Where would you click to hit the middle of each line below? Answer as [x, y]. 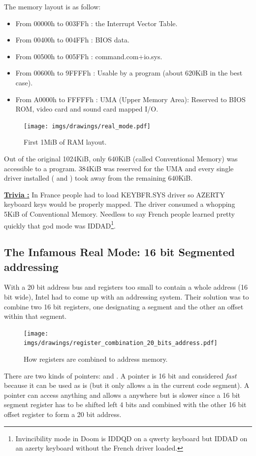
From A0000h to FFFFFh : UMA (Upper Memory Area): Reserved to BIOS [130, 99]
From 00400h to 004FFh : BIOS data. [72, 40]
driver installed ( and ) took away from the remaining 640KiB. [98, 178]
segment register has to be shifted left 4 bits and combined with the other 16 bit [125, 404]
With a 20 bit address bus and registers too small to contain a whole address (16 [126, 287]
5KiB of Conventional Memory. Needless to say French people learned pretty [119, 213]
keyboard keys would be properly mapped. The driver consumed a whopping [120, 204]
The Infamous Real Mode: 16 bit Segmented [119, 252]
